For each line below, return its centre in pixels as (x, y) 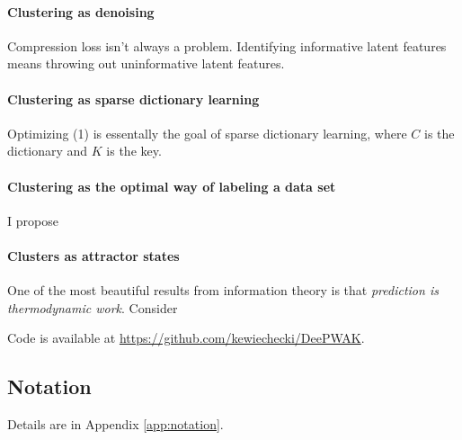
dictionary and (48, 151)
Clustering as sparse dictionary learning (133, 99)
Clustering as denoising (81, 11)
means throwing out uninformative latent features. (146, 63)
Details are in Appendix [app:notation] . (115, 424)
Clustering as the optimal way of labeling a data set (172, 186)
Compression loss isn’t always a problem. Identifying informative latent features (227, 45)
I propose (33, 220)
